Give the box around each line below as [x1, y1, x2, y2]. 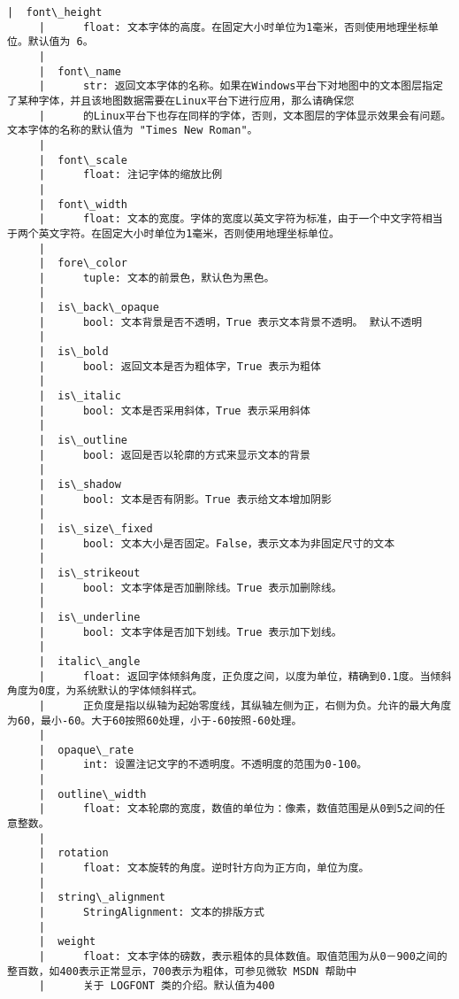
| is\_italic [38, 390, 121, 403]
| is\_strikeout [38, 566, 141, 579]
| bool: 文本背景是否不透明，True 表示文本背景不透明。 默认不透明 [38, 315, 423, 329]
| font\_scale [38, 153, 128, 166]
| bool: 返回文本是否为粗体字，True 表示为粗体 [38, 360, 321, 373]
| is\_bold [38, 345, 109, 359]
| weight [38, 935, 96, 949]
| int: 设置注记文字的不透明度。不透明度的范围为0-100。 [38, 758, 368, 771]
